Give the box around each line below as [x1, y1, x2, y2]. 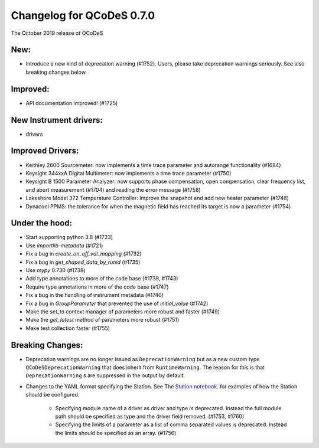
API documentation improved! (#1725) [25, 99, 118, 106]
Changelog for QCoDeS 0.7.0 [11, 9, 155, 22]
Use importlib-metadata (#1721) [25, 242, 103, 249]
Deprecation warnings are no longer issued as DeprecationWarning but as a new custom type [25, 355, 260, 362]
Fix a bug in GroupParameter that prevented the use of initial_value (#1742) [25, 300, 209, 307]
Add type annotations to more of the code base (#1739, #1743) [25, 275, 178, 282]
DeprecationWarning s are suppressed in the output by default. [25, 372, 185, 379]
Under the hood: [11, 218, 73, 228]
